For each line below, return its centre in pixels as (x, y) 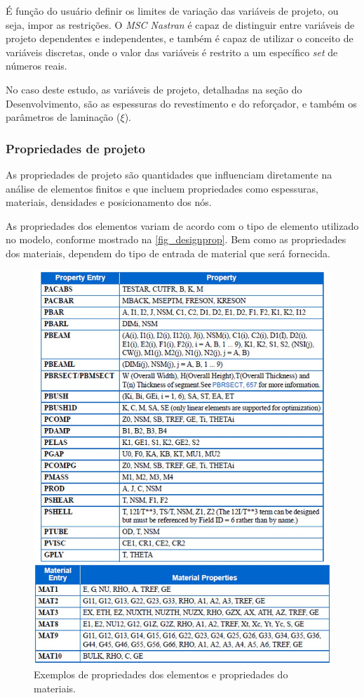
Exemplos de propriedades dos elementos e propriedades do (161, 674)
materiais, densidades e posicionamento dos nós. (109, 202)
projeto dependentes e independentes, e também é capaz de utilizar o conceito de (180, 38)
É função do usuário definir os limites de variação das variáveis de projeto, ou (172, 11)
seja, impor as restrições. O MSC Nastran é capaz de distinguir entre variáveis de (180, 24)
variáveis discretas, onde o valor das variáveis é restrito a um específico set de (172, 52)
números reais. (36, 66)
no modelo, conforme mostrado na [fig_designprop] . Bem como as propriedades (176, 239)
